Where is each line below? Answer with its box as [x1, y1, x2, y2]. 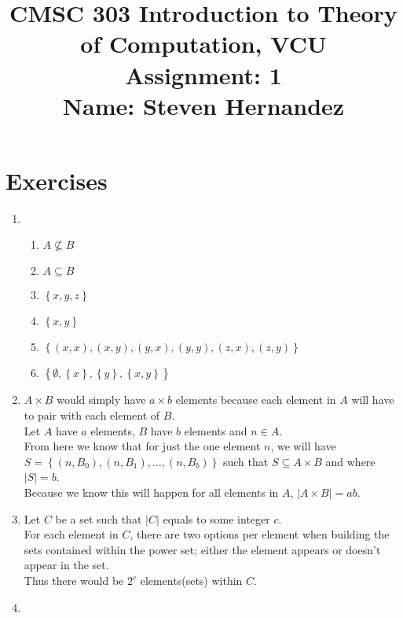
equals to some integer [163, 510, 270, 527]
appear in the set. [24, 557, 109, 573]
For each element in [24, 526, 119, 542]
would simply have [57, 391, 146, 408]
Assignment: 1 [125, 58, 282, 91]
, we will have [270, 438, 336, 454]
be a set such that [55, 510, 142, 527]
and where [325, 453, 376, 469]
